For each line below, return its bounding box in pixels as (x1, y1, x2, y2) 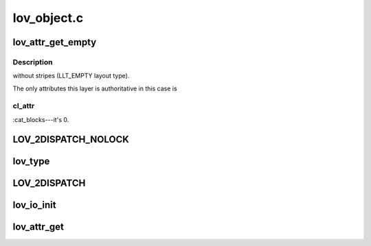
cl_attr (12, 101, 35, 111)
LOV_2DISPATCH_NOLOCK (12, 134, 130, 145)
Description (12, 57, 53, 66)
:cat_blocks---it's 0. (12, 115, 69, 123)
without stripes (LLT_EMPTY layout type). (12, 72, 130, 80)
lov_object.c (12, 10, 84, 25)
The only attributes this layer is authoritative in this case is (12, 84, 178, 93)
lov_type (12, 155, 50, 167)
